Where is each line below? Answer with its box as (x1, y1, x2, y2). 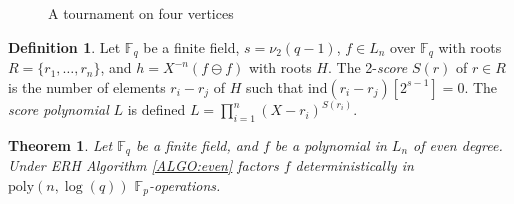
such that (246, 76, 304, 97)
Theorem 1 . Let (8, 134, 113, 155)
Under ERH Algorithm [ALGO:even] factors (8, 155, 279, 176)
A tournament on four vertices (48, 3, 234, 23)
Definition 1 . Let (8, 36, 121, 57)
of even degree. (413, 134, 503, 155)
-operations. (148, 174, 221, 195)
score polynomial (8, 99, 109, 120)
